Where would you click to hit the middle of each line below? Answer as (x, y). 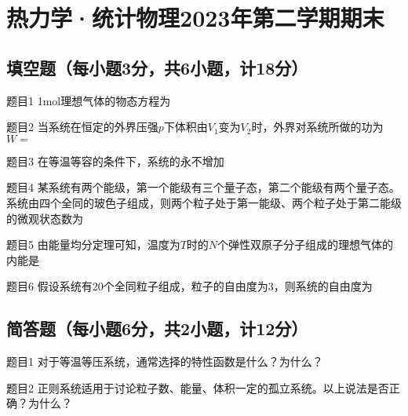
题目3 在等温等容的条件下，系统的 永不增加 (115, 161)
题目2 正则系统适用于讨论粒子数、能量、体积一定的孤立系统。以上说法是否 (198, 387)
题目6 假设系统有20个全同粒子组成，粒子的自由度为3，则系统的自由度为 (189, 286)
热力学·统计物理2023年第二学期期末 (195, 18)
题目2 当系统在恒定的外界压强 (82, 127)
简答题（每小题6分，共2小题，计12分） (157, 328)
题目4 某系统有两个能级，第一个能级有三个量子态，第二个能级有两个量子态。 (203, 187)
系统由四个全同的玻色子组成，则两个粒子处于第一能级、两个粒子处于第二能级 (204, 202)
